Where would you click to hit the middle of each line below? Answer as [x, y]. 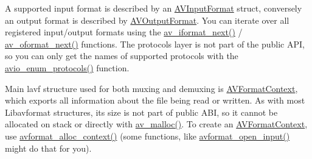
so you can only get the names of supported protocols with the [122, 56]
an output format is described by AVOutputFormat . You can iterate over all [147, 20]
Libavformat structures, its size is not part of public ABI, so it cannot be [141, 112]
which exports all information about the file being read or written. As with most [155, 100]
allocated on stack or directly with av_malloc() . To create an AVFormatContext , [156, 124]
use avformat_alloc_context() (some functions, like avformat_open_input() [147, 136]
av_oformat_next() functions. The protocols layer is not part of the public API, [155, 44]
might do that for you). [48, 148]
